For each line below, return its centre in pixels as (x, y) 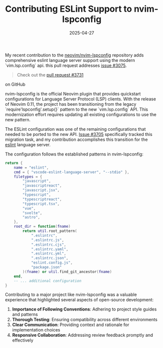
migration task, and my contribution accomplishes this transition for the (76, 139)
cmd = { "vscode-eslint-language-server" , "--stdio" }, (72, 172)
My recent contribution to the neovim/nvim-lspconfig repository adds (74, 55)
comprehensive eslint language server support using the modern (70, 60)
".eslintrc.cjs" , (49, 245)
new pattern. (18, 119)
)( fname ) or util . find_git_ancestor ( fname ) (67, 271)
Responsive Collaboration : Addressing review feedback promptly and (82, 335)
